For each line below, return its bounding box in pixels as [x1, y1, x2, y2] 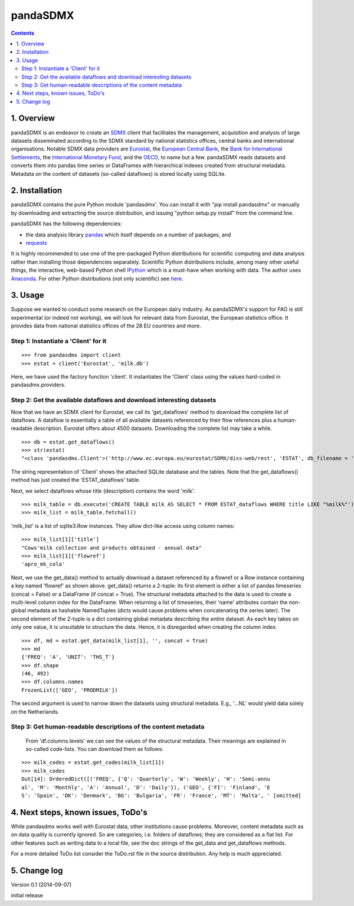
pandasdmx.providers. [11, 381, 66, 389]
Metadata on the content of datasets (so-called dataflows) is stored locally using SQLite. [11, 170, 227, 177]
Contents [11, 29, 35, 37]
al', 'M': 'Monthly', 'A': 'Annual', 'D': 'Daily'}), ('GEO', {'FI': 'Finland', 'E [21, 784, 271, 790]
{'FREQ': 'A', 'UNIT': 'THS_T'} [21, 654, 115, 661]
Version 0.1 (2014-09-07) [11, 881, 72, 888]
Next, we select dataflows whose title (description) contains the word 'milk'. [11, 487, 195, 494]
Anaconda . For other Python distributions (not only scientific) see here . [11, 275, 184, 282]
